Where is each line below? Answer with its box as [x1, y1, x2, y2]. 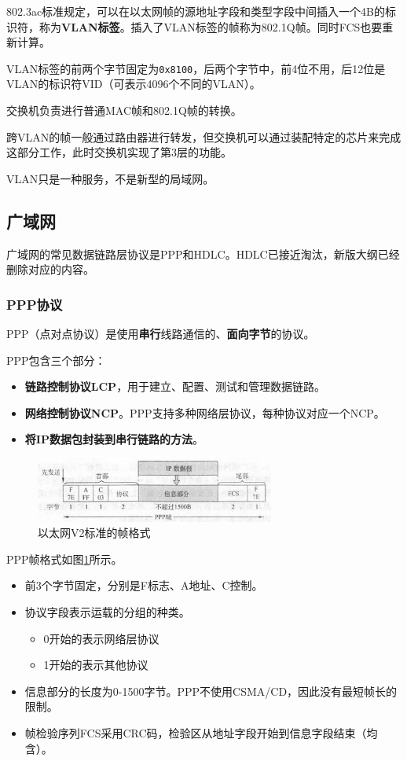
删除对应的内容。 [6, 261, 94, 278]
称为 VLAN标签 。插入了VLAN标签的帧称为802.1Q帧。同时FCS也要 [38, 18, 383, 35]
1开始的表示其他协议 [43, 656, 148, 673]
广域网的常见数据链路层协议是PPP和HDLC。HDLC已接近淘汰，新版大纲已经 [6, 245, 400, 262]
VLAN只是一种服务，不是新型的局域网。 [6, 170, 214, 186]
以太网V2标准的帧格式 [38, 524, 151, 541]
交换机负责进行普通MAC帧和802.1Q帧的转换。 [6, 102, 242, 119]
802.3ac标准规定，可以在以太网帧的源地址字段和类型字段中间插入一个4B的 [6, 3, 386, 19]
